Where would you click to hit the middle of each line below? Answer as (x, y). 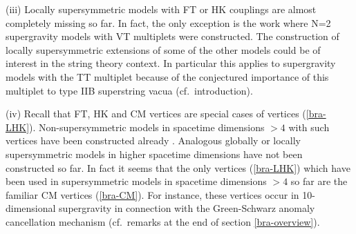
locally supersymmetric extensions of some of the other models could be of (163, 49)
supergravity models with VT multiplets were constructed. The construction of (172, 36)
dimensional (31, 208)
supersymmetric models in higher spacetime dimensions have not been (154, 154)
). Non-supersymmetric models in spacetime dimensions (147, 127)
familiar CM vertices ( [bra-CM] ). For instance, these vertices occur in (152, 194)
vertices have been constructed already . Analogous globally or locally (153, 140)
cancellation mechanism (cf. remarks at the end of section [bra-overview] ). (163, 221)
